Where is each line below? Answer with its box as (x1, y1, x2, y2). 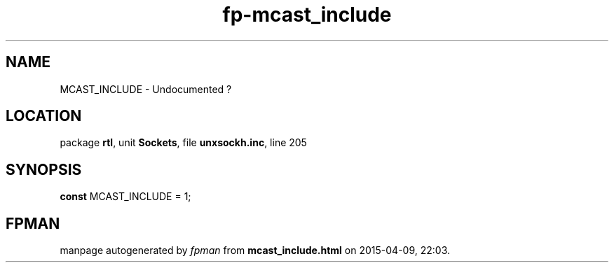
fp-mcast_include (222, 3, 392, 27)
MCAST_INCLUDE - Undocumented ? (60, 83, 232, 95)
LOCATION (6, 107, 82, 125)
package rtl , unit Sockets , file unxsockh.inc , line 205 (60, 136, 307, 149)
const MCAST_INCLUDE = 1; (60, 190, 191, 203)
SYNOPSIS (6, 160, 82, 178)
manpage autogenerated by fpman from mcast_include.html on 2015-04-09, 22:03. (60, 244, 451, 257)
